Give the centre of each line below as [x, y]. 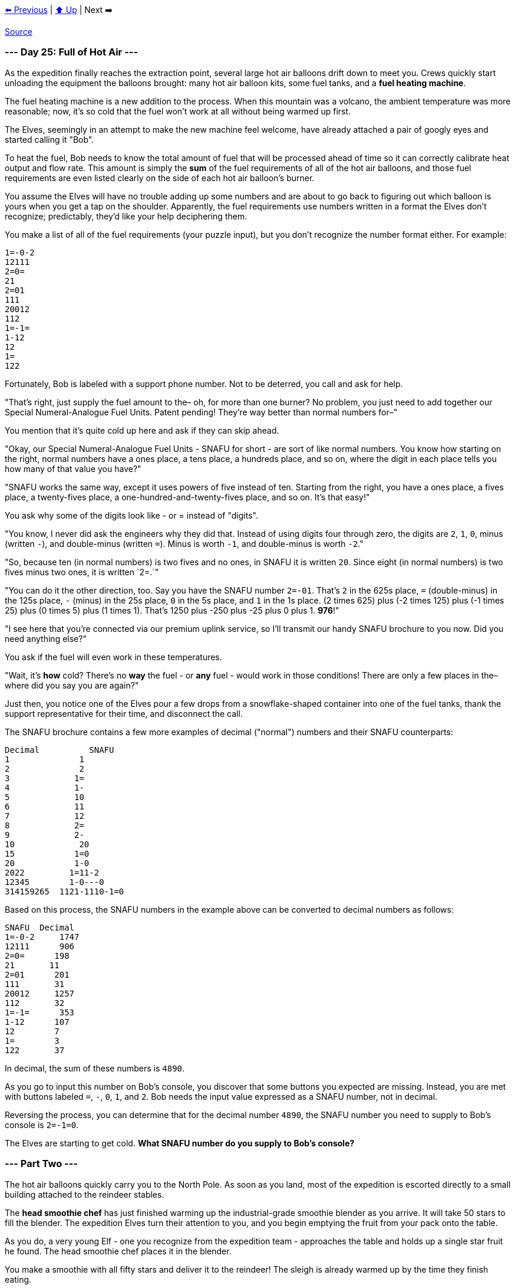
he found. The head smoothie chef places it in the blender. [118, 1251]
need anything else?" [46, 638]
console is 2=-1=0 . [42, 1125]
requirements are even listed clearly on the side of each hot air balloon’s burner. [160, 178]
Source [19, 32]
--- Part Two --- [42, 1164]
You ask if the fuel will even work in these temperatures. [113, 657]
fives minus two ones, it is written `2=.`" [82, 572]
